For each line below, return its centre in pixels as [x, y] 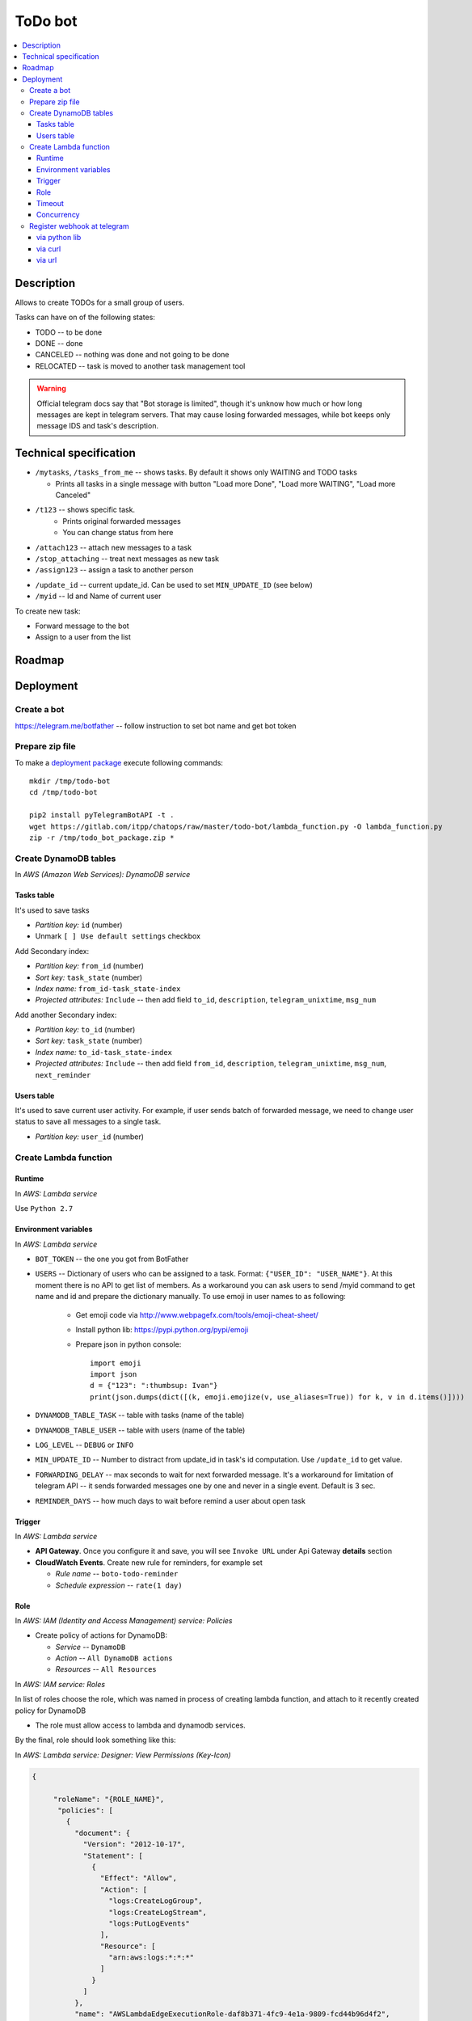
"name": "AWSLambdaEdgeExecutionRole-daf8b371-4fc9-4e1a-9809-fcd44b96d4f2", [232, 2014]
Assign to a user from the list [83, 637]
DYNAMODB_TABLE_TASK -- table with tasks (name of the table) [140, 1416]
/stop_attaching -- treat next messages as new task [127, 559]
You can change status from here [118, 533]
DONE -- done [59, 344]
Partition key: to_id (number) [85, 1030]
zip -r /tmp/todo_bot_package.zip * [102, 838]
